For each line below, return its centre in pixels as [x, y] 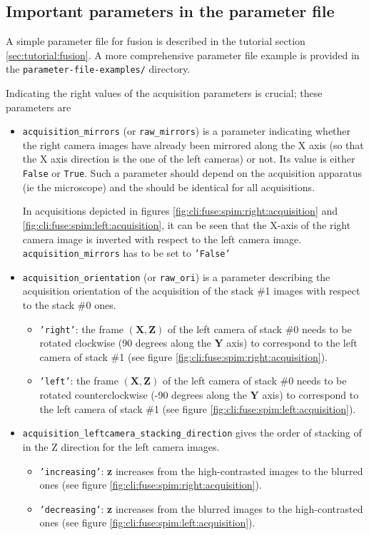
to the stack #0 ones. [69, 305]
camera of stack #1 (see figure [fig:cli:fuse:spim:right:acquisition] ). [183, 356]
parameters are [39, 107]
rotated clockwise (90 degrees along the [125, 343]
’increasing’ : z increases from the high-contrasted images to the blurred [201, 470]
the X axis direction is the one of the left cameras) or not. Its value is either [189, 159]
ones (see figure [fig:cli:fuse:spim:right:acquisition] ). [151, 485]
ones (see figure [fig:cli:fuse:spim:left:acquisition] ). [147, 523]
